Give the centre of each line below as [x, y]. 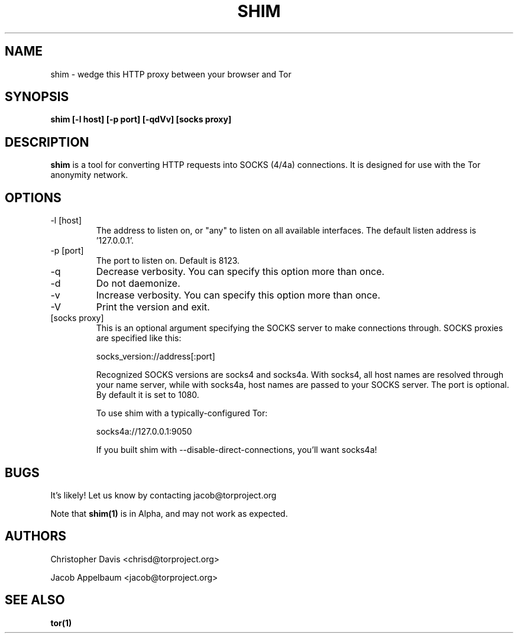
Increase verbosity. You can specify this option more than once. [238, 295]
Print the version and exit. [153, 307]
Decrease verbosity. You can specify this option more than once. [240, 272]
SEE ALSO [35, 600]
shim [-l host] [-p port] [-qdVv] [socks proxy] [141, 119]
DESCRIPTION [47, 142]
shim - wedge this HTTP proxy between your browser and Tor [171, 74]
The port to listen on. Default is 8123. [168, 261]
